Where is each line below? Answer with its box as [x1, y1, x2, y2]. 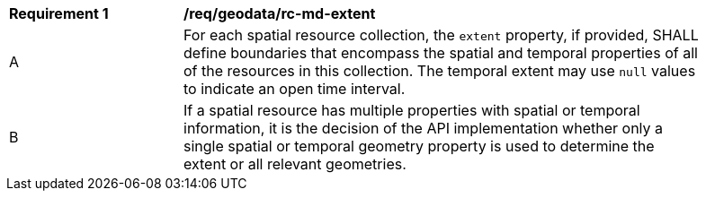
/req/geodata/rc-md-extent [183, 4, 376, 22]
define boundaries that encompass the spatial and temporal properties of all [183, 44, 698, 62]
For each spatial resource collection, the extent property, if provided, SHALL [183, 26, 699, 44]
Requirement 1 [9, 4, 109, 22]
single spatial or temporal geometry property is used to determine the [183, 137, 655, 155]
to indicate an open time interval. [183, 80, 406, 98]
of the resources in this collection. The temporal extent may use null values [183, 62, 696, 80]
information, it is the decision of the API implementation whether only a [183, 119, 664, 137]
